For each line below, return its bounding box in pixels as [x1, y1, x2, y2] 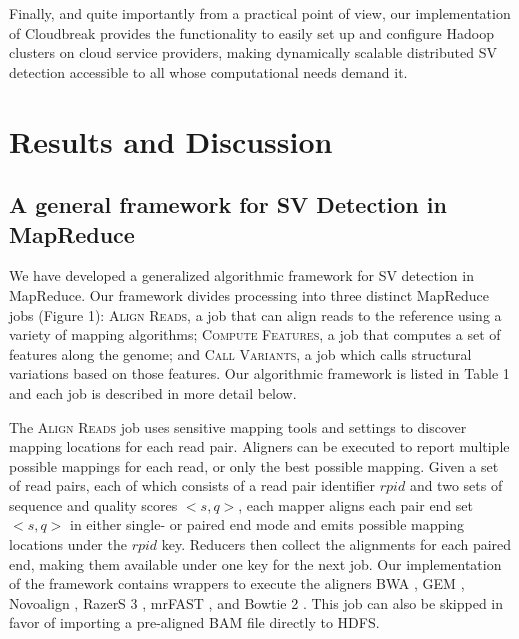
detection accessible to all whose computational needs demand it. [9, 61, 408, 82]
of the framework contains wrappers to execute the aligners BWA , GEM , [9, 573, 465, 594]
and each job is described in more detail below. [9, 382, 297, 403]
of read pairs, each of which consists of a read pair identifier [9, 475, 376, 496]
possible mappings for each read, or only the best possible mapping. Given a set [9, 455, 499, 476]
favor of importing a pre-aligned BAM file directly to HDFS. [9, 612, 380, 633]
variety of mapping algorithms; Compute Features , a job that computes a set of [9, 324, 501, 345]
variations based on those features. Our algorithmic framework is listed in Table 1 [9, 363, 510, 384]
